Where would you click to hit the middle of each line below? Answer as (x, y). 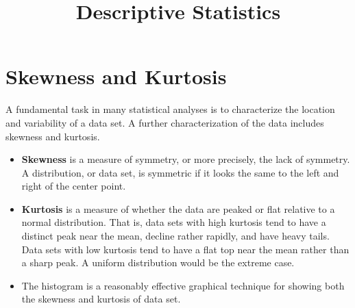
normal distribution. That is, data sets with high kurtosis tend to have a (174, 222)
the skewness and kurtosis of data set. (101, 299)
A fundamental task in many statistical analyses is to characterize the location (170, 109)
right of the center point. (74, 186)
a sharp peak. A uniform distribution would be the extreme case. (158, 262)
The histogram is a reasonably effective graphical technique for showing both (183, 285)
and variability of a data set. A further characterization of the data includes (165, 122)
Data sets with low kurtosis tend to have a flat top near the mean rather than (185, 249)
